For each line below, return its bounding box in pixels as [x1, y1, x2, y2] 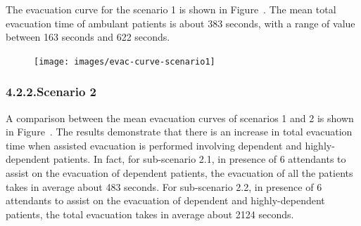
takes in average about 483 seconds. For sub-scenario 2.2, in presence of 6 [6, 179, 322, 194]
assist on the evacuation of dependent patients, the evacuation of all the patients [6, 166, 353, 180]
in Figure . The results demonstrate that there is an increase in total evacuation [6, 124, 353, 139]
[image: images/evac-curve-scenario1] [34, 56, 215, 67]
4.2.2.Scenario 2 [6, 83, 96, 100]
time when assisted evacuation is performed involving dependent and [6, 138, 302, 152]
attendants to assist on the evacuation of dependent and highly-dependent [6, 193, 325, 208]
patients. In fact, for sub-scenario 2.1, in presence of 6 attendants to [53, 152, 346, 166]
